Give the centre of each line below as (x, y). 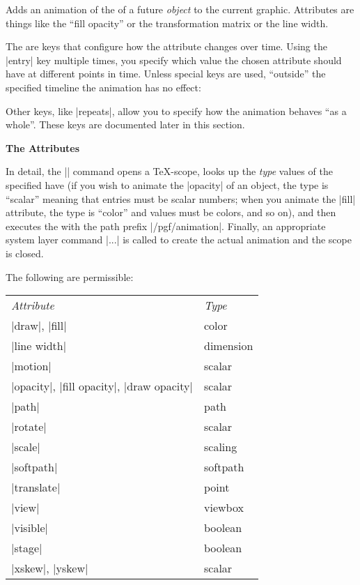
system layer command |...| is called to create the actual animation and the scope (179, 240)
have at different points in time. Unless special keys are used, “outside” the (166, 74)
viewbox (224, 508)
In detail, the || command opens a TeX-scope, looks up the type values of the (169, 171)
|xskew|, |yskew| (50, 568)
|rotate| (29, 427)
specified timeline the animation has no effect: (103, 87)
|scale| (26, 447)
